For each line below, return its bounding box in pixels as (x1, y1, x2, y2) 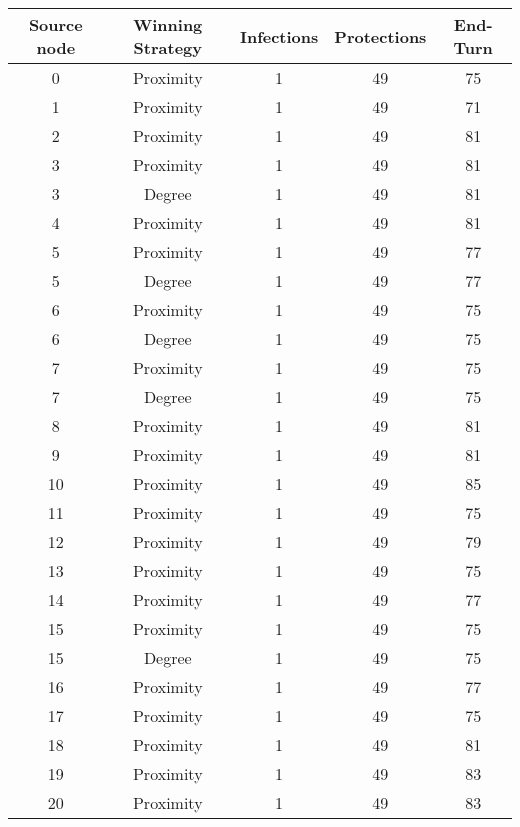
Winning (133, 13, 203, 36)
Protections (334, 24, 427, 48)
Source (28, 13, 83, 36)
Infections (239, 24, 319, 48)
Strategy (133, 36, 202, 59)
